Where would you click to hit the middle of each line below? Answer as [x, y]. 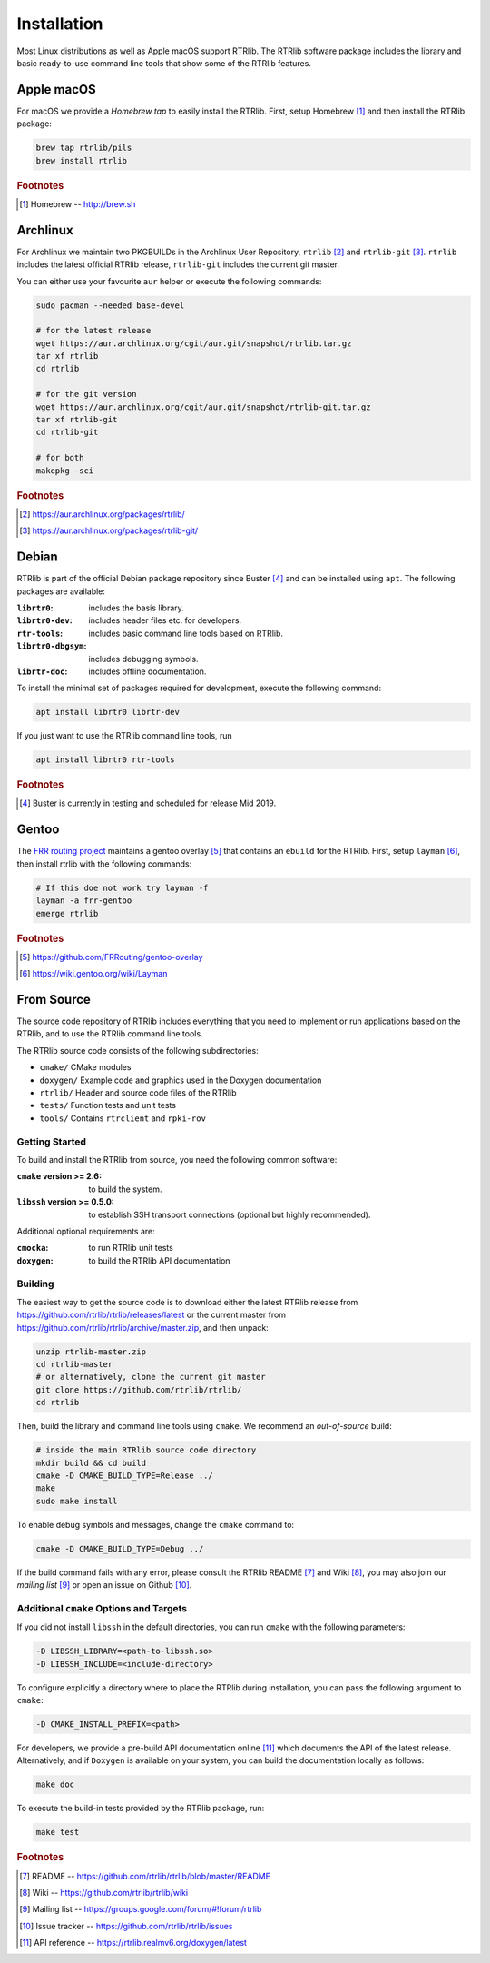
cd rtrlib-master [74, 1364]
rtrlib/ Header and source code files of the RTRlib [138, 1093]
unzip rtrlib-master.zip [91, 1352]
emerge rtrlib [67, 913]
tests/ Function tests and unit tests [108, 1105]
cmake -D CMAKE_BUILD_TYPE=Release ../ [124, 1475]
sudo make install [77, 1501]
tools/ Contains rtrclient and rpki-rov [122, 1118]
